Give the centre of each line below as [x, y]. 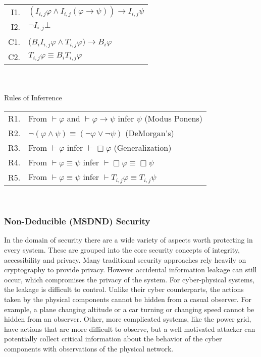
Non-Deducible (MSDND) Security [77, 221]
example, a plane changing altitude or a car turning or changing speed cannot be [129, 309]
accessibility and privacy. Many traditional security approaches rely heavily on [125, 259]
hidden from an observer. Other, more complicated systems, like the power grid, [128, 319]
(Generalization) [143, 147]
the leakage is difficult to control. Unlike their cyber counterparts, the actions [124, 289]
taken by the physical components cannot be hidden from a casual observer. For [128, 299]
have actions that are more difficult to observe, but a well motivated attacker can [130, 329]
